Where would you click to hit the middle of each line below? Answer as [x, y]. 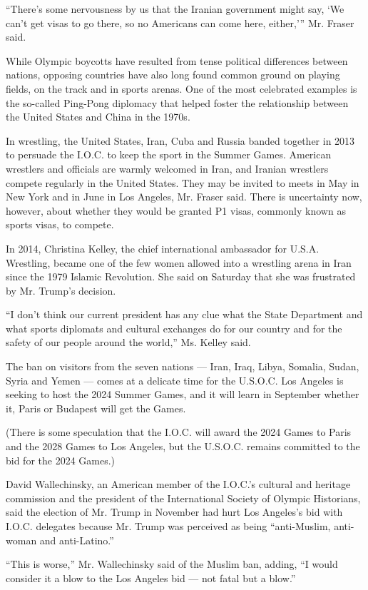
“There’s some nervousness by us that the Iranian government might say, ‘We [175, 9]
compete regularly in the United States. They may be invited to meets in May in [183, 182]
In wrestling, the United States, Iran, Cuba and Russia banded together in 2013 [180, 140]
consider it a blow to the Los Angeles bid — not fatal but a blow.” [151, 578]
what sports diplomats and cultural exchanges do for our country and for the [174, 328]
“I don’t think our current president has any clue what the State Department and [184, 314]
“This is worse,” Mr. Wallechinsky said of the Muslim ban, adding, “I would [172, 564]
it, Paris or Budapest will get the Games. [96, 408]
